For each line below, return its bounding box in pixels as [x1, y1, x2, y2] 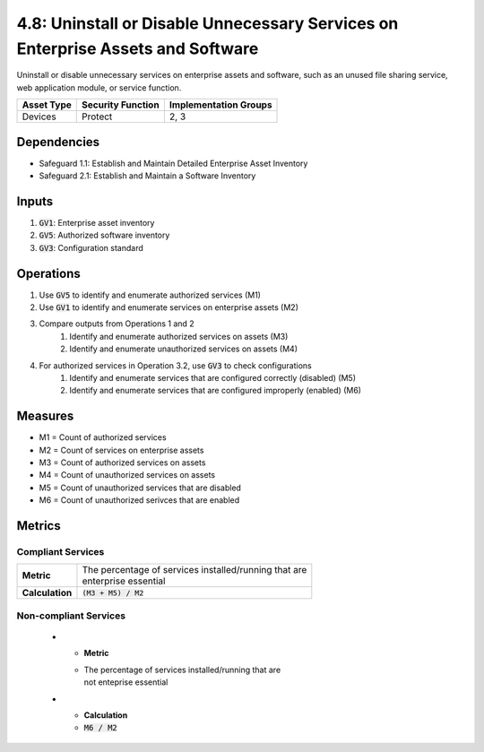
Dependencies [16, 134, 100, 150]
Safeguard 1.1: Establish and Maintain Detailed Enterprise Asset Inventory [39, 158, 308, 169]
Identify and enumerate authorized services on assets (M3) [69, 331, 289, 341]
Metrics [16, 518, 62, 533]
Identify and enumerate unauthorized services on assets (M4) [69, 343, 298, 354]
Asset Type [22, 99, 72, 111]
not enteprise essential [83, 677, 169, 687]
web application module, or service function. [16, 82, 182, 93]
